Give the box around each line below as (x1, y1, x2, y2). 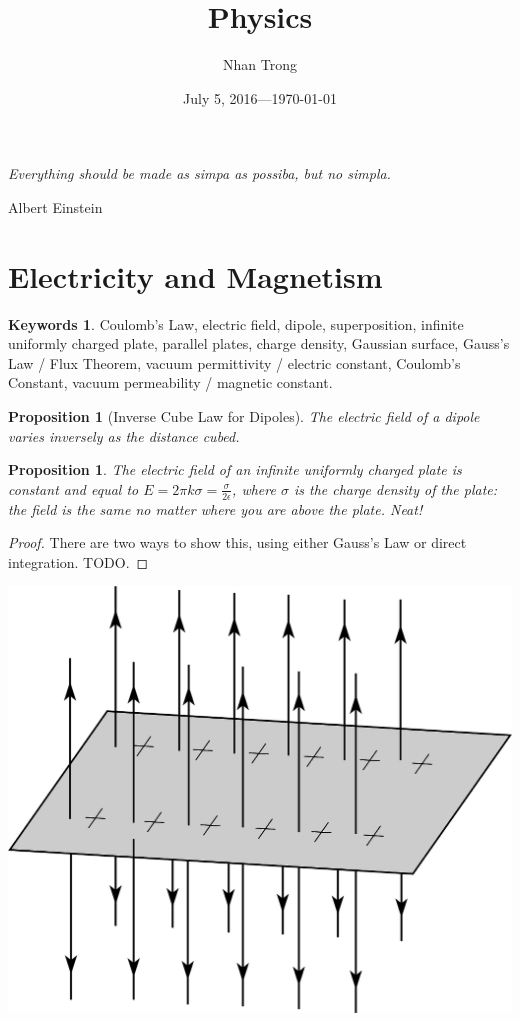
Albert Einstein (8, 196, 103, 217)
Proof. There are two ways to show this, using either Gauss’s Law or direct (8, 532, 467, 553)
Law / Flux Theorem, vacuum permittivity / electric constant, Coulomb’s (8, 352, 461, 373)
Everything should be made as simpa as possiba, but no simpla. (8, 163, 391, 184)
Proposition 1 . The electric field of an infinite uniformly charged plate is (8, 459, 462, 480)
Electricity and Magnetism (8, 255, 383, 296)
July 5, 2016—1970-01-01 (183, 87, 337, 108)
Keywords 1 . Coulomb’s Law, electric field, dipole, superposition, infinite (8, 313, 464, 334)
